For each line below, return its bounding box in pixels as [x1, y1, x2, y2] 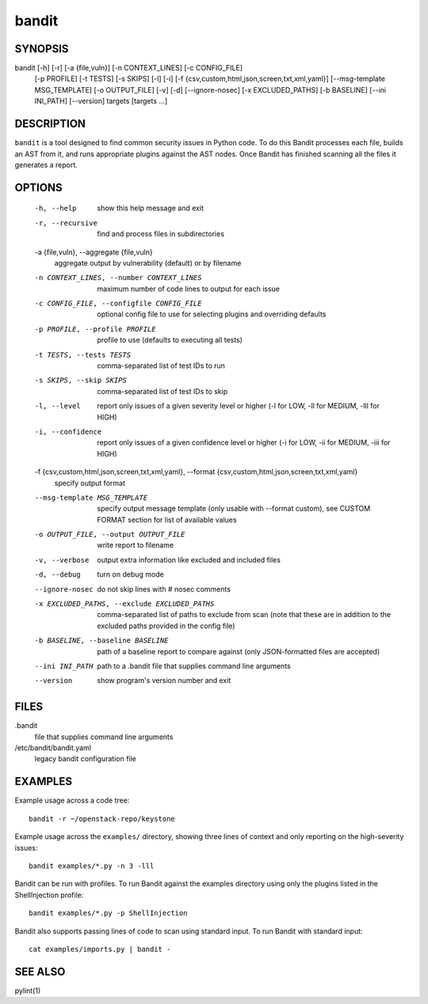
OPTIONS [14, 181, 63, 194]
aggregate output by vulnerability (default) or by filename [54, 258, 242, 267]
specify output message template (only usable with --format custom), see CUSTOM [97, 504, 371, 513]
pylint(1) [14, 986, 41, 995]
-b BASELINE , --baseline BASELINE [34, 636, 169, 646]
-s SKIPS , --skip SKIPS [34, 376, 127, 385]
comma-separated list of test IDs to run [97, 361, 226, 370]
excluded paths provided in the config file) [97, 621, 235, 630]
